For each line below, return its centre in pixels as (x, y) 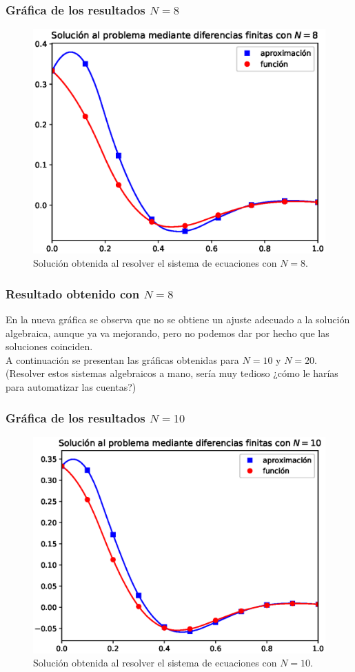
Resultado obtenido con (73, 293)
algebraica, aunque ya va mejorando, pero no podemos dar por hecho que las (168, 333)
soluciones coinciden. (49, 346)
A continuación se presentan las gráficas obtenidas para (122, 359)
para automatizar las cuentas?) (71, 387)
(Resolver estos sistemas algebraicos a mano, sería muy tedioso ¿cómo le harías (172, 373)
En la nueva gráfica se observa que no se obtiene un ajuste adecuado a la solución (178, 319)
